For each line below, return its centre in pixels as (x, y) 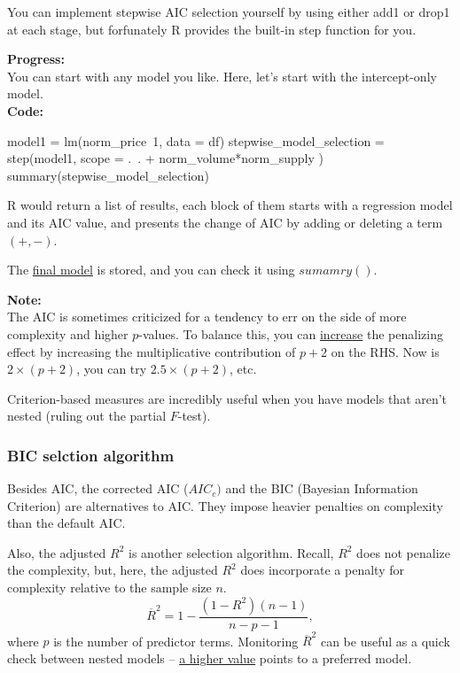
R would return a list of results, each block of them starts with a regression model (230, 205)
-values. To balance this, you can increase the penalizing (291, 333)
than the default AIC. (66, 523)
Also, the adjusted (57, 552)
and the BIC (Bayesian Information (322, 488)
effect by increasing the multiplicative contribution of (152, 351)
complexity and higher (68, 333)
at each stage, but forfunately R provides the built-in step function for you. (212, 29)
